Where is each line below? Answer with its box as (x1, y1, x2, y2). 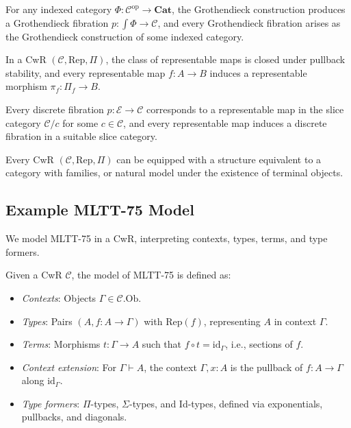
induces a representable (209, 65, 307, 80)
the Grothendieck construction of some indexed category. (5, 29, 244, 43)
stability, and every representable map (5, 65, 166, 80)
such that (142, 337, 182, 351)
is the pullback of (230, 359, 303, 374)
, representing (203, 313, 261, 328)
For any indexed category (5, 2, 112, 16)
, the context (144, 359, 197, 374)
